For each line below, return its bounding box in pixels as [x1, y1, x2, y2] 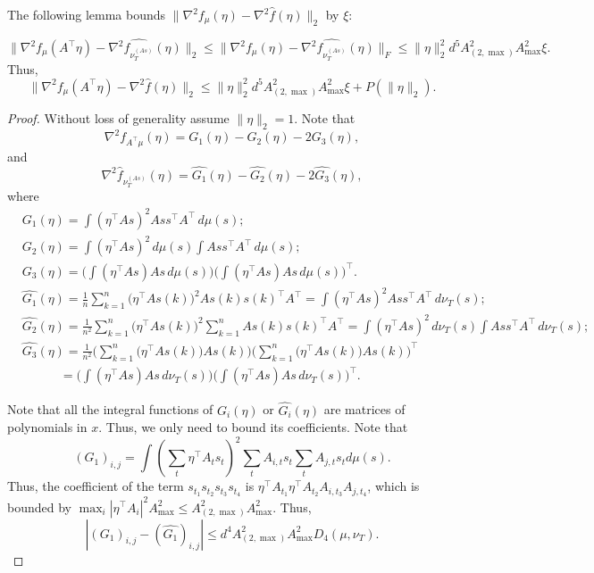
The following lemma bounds [7, 5, 166, 23]
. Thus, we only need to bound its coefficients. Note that [98, 418, 408, 436]
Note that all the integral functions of [7, 400, 213, 419]
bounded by [7, 497, 71, 516]
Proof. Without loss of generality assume [7, 108, 230, 127]
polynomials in [7, 418, 88, 436]
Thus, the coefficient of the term [7, 477, 184, 495]
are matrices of [323, 400, 406, 419]
